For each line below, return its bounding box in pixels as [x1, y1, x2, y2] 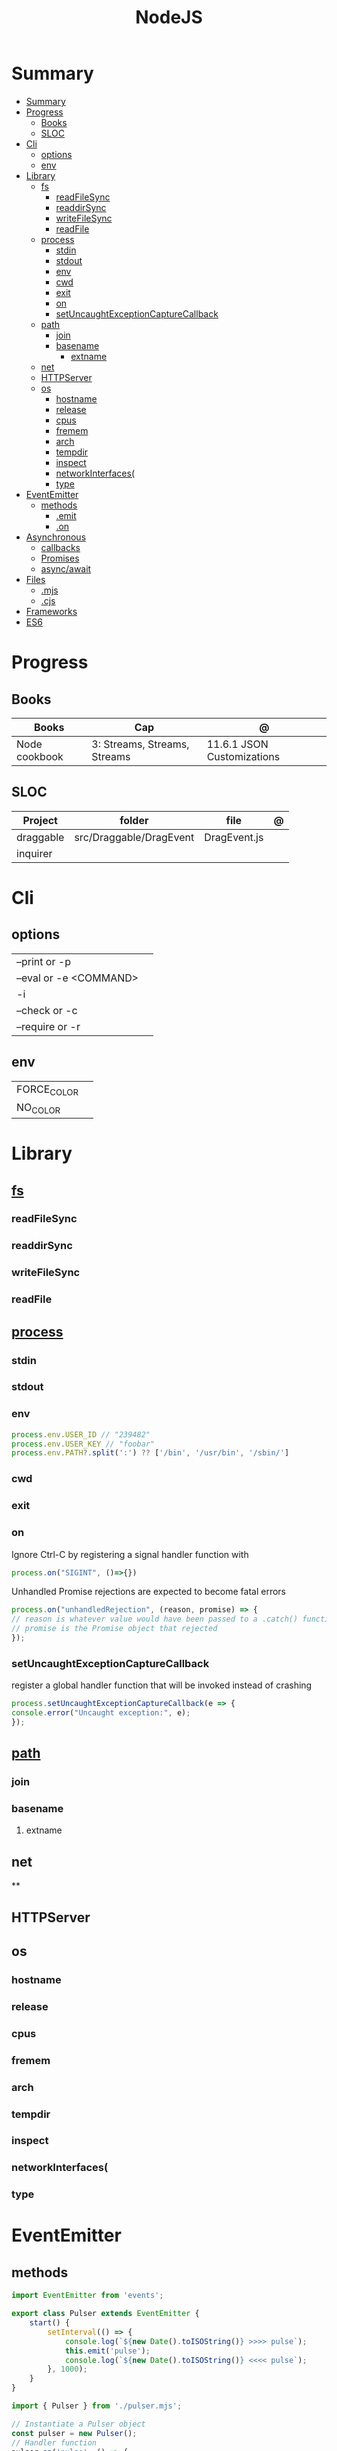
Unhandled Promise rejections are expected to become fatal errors [11, 1586, 286, 1598]
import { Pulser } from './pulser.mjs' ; [11, 2401, 183, 2411]
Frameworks [25, 605, 78, 617]
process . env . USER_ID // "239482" [11, 1429, 151, 1440]
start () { [29, 2318, 71, 2328]
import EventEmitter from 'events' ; [11, 2291, 164, 2301]
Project [22, 813, 58, 827]
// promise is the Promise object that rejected [11, 1624, 218, 1634]
